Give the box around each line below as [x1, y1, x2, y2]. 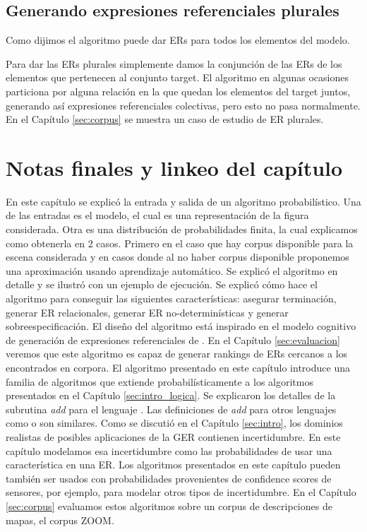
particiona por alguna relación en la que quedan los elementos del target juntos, [6, 83, 351, 98]
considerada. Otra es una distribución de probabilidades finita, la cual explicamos [6, 222, 358, 237]
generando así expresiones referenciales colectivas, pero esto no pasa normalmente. [6, 97, 361, 112]
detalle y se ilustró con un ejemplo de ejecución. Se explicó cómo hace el [6, 277, 318, 292]
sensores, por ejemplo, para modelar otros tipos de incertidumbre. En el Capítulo [6, 485, 356, 500]
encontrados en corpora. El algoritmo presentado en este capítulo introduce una [6, 360, 350, 375]
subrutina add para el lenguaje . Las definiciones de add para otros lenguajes [6, 401, 337, 416]
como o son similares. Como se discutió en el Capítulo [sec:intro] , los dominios [6, 415, 343, 430]
